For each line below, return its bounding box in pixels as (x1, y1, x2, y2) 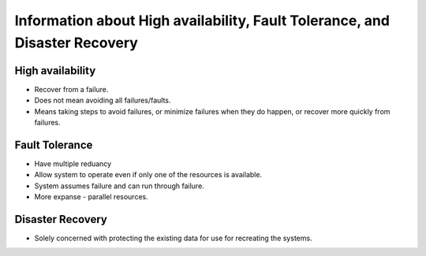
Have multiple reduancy (34, 158, 112, 169)
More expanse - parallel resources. (34, 192, 149, 202)
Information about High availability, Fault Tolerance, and (14, 12, 390, 29)
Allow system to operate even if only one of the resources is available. (34, 170, 263, 180)
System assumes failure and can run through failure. (34, 181, 204, 191)
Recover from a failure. (34, 84, 109, 94)
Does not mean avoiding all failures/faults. (34, 95, 171, 106)
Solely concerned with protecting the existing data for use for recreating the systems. (34, 233, 312, 243)
